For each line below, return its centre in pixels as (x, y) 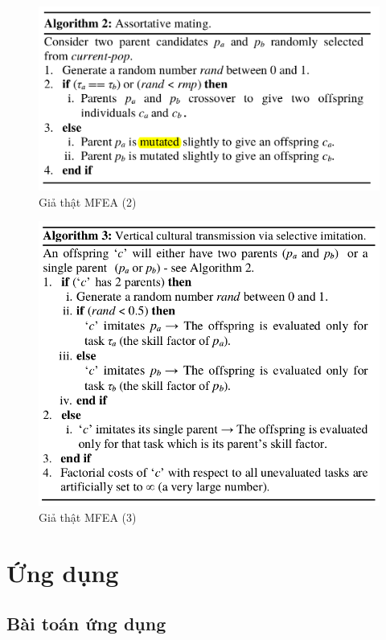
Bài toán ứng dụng (86, 624)
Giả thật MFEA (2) (88, 201)
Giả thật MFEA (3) (88, 517)
